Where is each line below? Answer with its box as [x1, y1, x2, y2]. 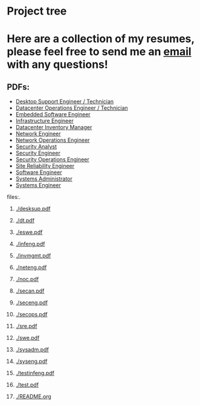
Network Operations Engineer [15, 136, 90, 144]
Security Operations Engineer [15, 156, 89, 163]
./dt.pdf [15, 217, 35, 224]
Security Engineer [15, 150, 61, 157]
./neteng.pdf [15, 264, 47, 271]
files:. [7, 193, 21, 201]
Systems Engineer [15, 182, 61, 189]
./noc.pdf [15, 276, 39, 283]
